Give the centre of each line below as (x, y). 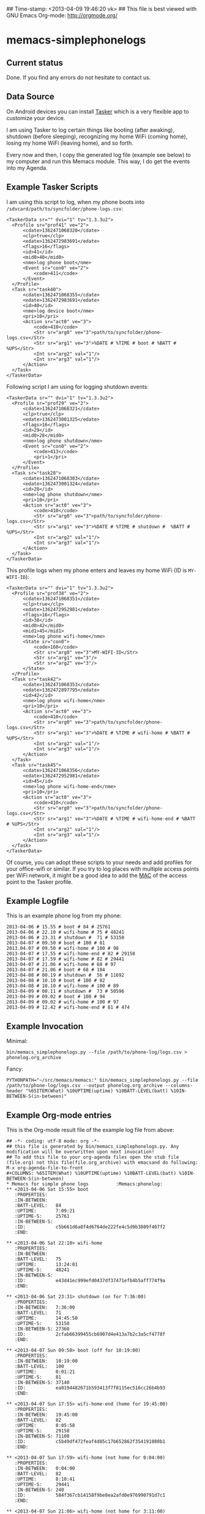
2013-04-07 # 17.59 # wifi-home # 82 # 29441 (65, 959)
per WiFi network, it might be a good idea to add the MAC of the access (97, 875)
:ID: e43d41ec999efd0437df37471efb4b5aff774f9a (90, 1281)
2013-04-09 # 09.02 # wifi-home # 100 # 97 (63, 1002)
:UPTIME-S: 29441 (42, 1485)
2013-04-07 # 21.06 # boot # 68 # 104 (56, 970)
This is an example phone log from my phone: (64, 916)
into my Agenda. (27, 167)
